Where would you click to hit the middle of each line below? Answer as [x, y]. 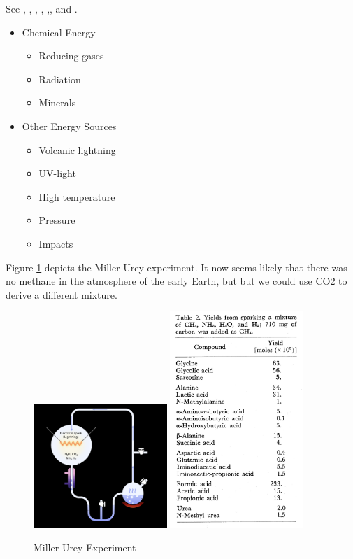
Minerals [57, 102]
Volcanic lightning [77, 149]
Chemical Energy [59, 32]
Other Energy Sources [69, 126]
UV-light [57, 173]
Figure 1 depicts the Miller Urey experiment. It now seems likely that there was [176, 267]
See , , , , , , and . [42, 8]
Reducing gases [71, 56]
